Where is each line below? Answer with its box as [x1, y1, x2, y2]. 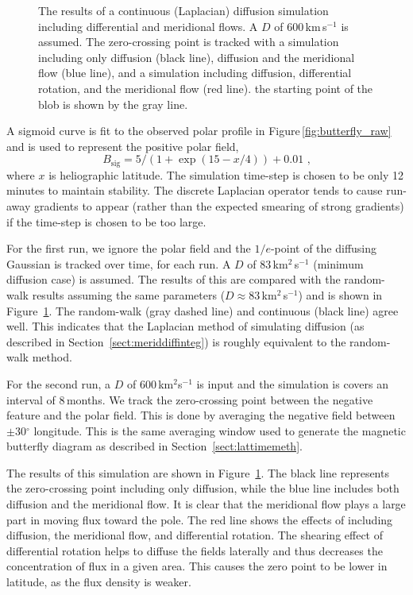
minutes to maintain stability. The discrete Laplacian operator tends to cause [6, 182, 383, 199]
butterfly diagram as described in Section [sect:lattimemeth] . [6, 438, 303, 454]
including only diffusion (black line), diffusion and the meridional [38, 48, 355, 65]
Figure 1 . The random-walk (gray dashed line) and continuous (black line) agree [6, 302, 399, 319]
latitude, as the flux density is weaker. [6, 574, 191, 590]
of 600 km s [274, 17, 327, 34]
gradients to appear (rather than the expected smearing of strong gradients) [33, 197, 404, 214]
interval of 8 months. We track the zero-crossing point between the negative [6, 391, 373, 408]
